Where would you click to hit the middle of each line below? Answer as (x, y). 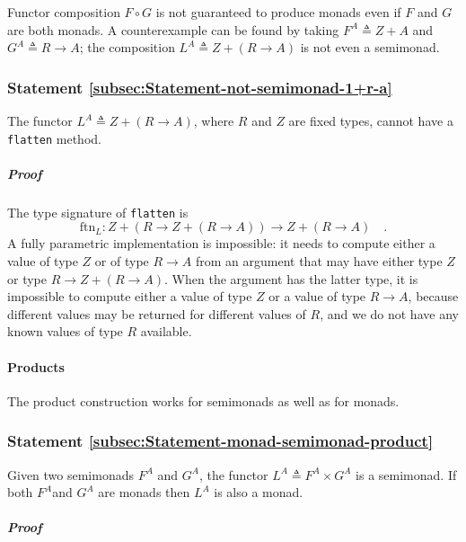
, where (214, 120)
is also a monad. (259, 492)
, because (433, 296)
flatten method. (54, 138)
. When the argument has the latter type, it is (291, 278)
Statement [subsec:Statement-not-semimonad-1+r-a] (200, 87)
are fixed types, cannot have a (371, 120)
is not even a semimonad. (370, 47)
